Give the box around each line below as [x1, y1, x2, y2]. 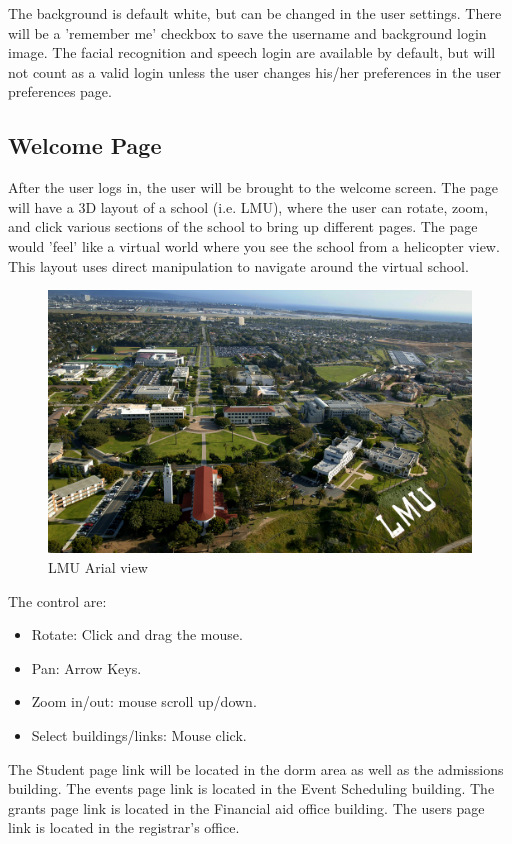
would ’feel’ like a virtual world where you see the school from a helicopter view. [8, 235, 500, 256]
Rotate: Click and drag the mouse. [31, 624, 243, 645]
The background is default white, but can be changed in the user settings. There [8, 3, 502, 23]
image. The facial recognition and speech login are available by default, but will [8, 42, 496, 63]
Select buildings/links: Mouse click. [31, 725, 247, 746]
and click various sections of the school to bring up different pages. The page [8, 216, 478, 237]
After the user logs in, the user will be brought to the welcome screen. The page [8, 177, 499, 198]
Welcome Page [8, 130, 162, 161]
